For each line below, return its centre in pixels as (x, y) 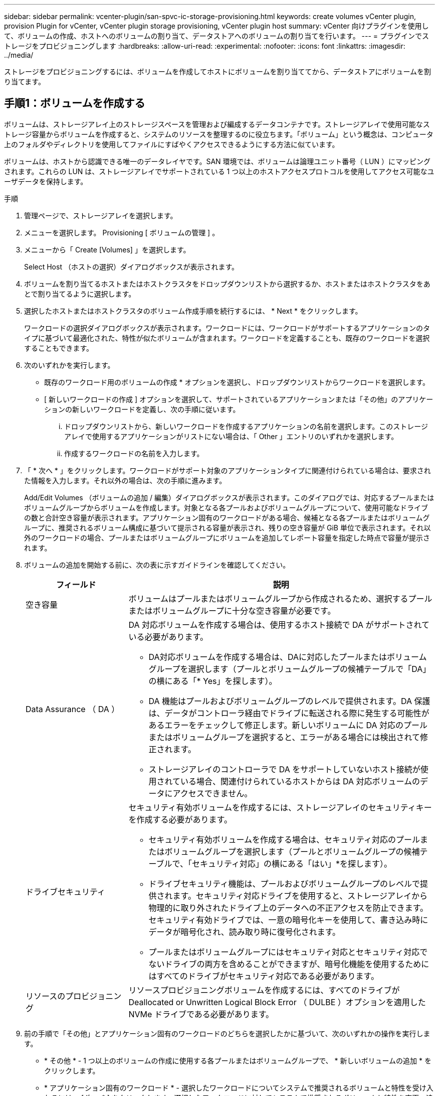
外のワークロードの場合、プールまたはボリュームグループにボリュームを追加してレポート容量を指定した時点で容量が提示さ (227, 537)
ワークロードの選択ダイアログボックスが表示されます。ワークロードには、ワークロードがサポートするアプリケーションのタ (227, 328)
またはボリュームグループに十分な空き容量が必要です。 (232, 610)
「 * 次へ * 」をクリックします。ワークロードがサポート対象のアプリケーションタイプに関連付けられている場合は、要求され (228, 470)
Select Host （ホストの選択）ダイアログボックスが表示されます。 (132, 266)
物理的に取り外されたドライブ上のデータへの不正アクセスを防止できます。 (288, 908)
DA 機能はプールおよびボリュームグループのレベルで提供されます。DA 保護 (289, 701)
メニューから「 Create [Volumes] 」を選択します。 (107, 249)
